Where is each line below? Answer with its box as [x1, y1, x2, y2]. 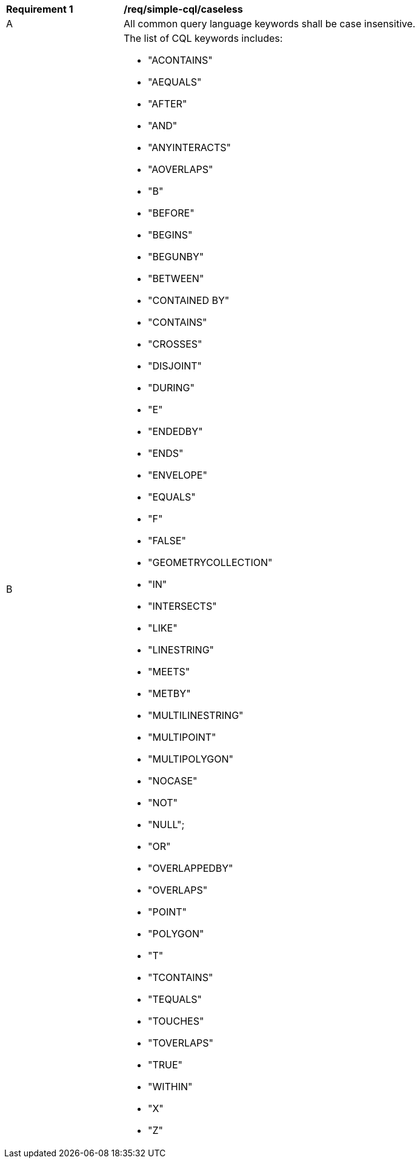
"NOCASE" [148, 775, 198, 787]
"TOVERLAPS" [148, 1037, 213, 1049]
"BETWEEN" [148, 272, 204, 285]
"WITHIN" [148, 1080, 193, 1093]
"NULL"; [148, 818, 185, 831]
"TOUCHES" [148, 1015, 204, 1027]
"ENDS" [148, 447, 184, 459]
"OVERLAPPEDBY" [148, 862, 233, 874]
